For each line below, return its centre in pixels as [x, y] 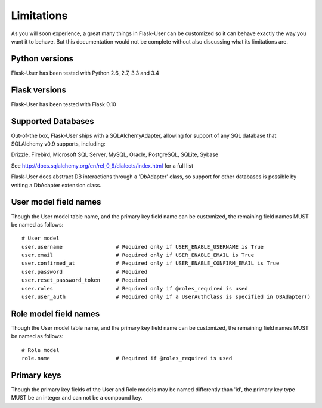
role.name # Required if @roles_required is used [127, 358]
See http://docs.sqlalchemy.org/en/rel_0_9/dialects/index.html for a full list [102, 166]
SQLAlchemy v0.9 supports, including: [58, 144]
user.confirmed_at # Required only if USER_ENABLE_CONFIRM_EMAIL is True [151, 263]
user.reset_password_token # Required [85, 280]
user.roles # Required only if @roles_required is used [135, 288]
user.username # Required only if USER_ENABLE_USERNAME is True [143, 247]
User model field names [56, 202]
